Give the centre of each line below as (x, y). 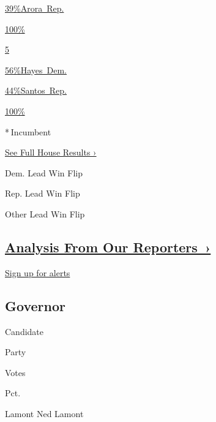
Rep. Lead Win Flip (43, 193)
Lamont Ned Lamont (44, 413)
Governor (35, 305)
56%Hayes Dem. (36, 70)
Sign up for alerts (38, 272)
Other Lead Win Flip (45, 213)
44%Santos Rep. (36, 90)
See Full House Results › (51, 152)
